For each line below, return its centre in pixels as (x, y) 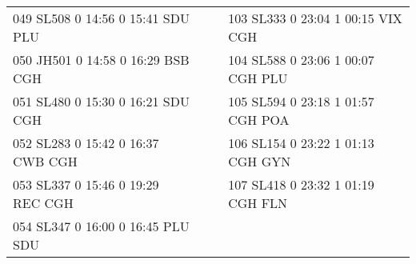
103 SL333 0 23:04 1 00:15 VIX (315, 18)
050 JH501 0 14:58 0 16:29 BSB (101, 60)
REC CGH (43, 203)
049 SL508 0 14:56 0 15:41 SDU (101, 18)
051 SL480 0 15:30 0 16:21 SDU (101, 101)
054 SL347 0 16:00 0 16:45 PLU (101, 226)
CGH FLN (258, 203)
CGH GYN (260, 161)
